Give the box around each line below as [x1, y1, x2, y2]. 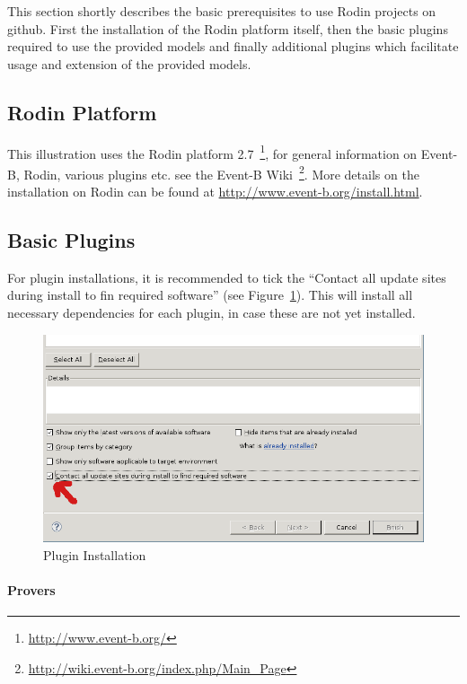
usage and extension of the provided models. [7, 54, 251, 73]
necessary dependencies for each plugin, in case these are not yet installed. [7, 303, 416, 322]
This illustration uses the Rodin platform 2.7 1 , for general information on [7, 141, 418, 162]
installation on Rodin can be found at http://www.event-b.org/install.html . [7, 182, 423, 201]
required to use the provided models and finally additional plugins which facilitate [7, 37, 459, 56]
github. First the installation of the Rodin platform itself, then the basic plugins [7, 19, 448, 38]
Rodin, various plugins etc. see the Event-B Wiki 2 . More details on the [23, 162, 419, 183]
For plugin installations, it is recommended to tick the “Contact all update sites [7, 267, 446, 286]
